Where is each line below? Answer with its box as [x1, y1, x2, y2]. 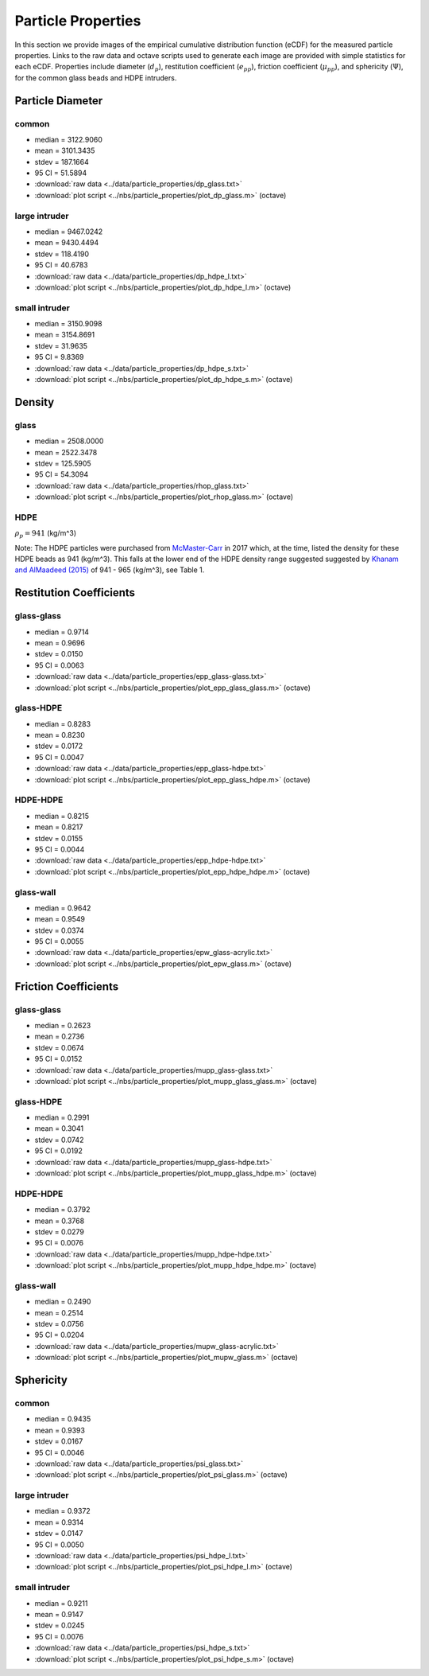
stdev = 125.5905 [34, 458, 91, 468]
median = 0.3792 [34, 1205, 91, 1214]
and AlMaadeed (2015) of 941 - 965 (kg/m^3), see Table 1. [14, 565, 205, 575]
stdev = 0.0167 [34, 1436, 83, 1446]
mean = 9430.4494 [34, 238, 99, 248]
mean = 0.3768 [34, 1216, 85, 1226]
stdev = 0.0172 [34, 741, 83, 751]
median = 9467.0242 [34, 227, 103, 236]
